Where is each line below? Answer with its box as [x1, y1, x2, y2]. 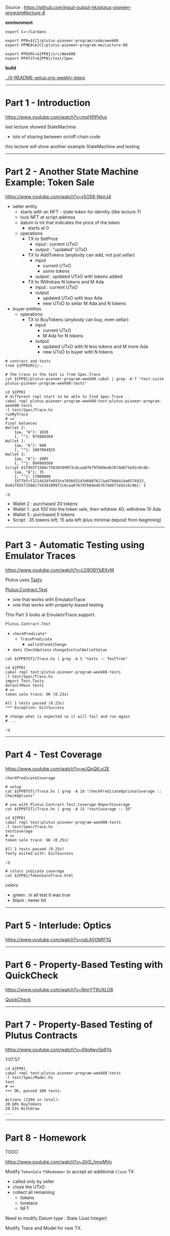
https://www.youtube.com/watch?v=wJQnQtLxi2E [5, 765, 110, 771]
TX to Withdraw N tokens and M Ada [27, 278, 104, 285]
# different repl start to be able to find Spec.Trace [5, 394, 123, 399]
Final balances [5, 420, 37, 426]
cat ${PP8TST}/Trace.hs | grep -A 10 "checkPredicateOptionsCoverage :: [5, 789, 162, 794]
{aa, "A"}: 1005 [14, 456, 49, 461]
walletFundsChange [27, 642, 67, 647]
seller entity [12, 203, 37, 209]
